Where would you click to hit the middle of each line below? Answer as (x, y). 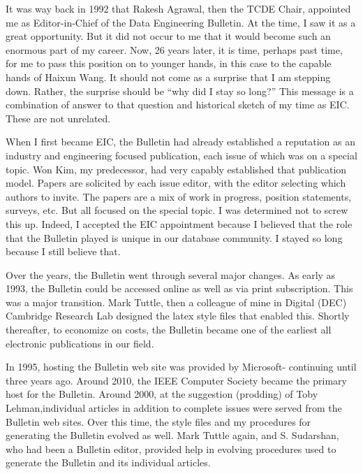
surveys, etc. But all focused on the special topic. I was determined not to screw (177, 210)
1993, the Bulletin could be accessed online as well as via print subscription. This (179, 288)
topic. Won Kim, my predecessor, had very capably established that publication (176, 169)
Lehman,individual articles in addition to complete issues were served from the (174, 408)
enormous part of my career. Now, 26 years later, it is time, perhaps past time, (174, 49)
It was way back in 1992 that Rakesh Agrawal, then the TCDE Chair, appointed (178, 8)
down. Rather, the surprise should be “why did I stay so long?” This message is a (180, 91)
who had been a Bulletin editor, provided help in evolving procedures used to (171, 448)
